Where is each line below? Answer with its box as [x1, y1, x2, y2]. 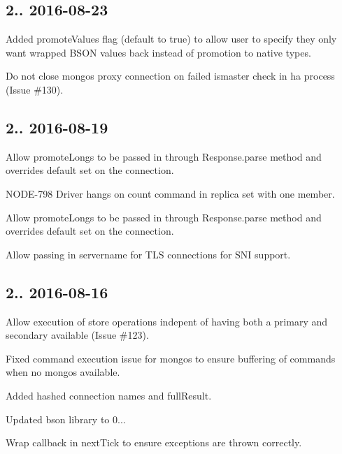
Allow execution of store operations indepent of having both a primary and [6, 314, 328, 328]
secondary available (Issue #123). [6, 328, 149, 342]
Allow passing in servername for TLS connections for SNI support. [6, 247, 291, 261]
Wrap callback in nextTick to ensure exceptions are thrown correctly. [6, 435, 302, 450]
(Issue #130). [6, 82, 64, 96]
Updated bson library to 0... [6, 411, 126, 426]
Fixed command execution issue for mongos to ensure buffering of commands [6, 351, 336, 365]
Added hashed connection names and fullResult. [6, 388, 212, 402]
